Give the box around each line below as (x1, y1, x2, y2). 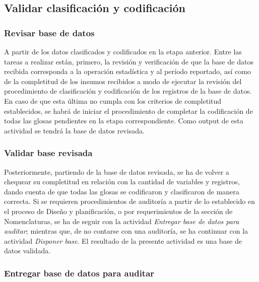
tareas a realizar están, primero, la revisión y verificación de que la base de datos (4, 56, 253, 66)
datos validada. (4, 245, 51, 256)
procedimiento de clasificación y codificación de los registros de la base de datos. (4, 86, 252, 96)
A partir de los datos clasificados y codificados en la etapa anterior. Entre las (4, 46, 242, 56)
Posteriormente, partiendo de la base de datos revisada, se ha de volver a (4, 166, 229, 177)
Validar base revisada (4, 147, 93, 159)
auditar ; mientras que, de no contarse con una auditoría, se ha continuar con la (4, 226, 248, 236)
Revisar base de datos (4, 26, 95, 39)
